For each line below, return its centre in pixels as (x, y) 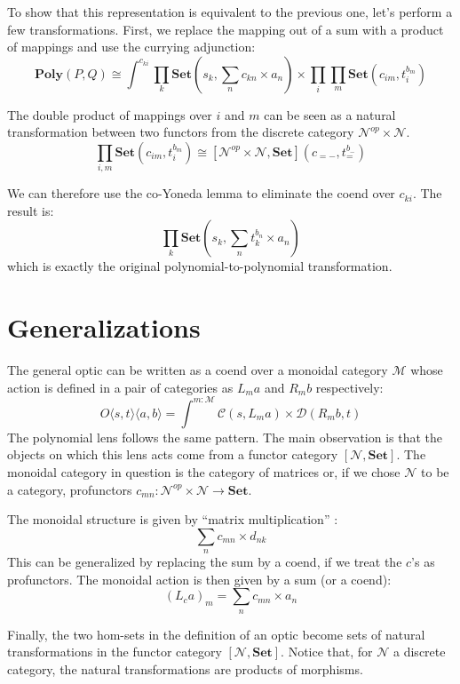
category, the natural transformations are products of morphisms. (185, 669)
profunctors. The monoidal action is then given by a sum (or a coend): (199, 579)
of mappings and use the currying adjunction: (131, 47)
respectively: (349, 387)
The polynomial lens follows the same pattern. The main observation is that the (225, 437)
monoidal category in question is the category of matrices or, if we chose (204, 472)
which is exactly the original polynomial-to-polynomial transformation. (200, 266)
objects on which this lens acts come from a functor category (173, 454)
